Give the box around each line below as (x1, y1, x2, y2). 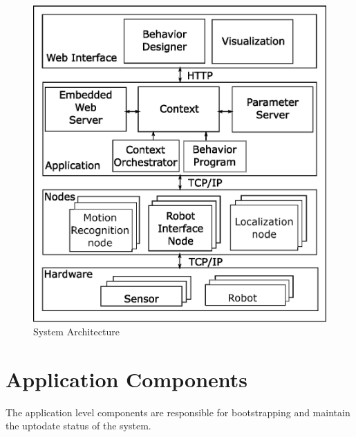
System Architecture (33, 324, 120, 339)
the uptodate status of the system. (6, 418, 151, 433)
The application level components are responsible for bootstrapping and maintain (6, 405, 350, 419)
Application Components (6, 364, 248, 393)
